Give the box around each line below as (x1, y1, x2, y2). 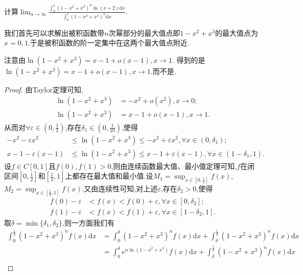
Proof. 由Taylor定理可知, (4, 84, 83, 94)
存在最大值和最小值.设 (79, 170, 153, 181)
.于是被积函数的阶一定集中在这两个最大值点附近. (28, 37, 190, 48)
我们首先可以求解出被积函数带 (4, 27, 104, 38)
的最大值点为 (215, 27, 259, 38)
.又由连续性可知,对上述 (82, 183, 158, 194)
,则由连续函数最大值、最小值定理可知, (111, 160, 237, 171)
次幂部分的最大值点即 (108, 27, 180, 38)
